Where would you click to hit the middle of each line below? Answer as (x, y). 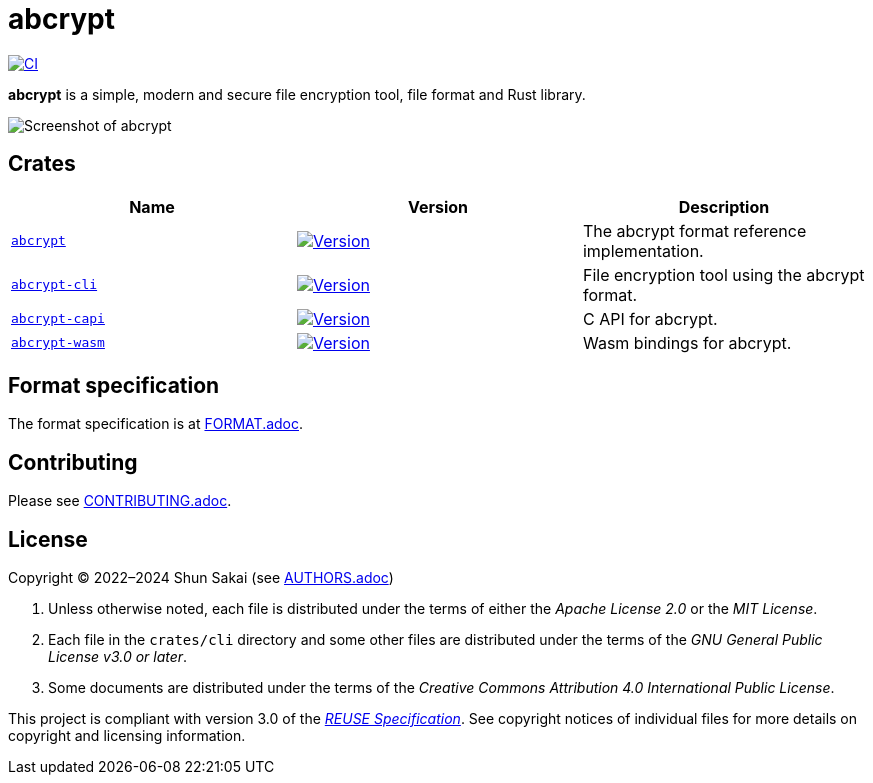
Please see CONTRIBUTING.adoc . (120, 501)
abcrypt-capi (58, 319)
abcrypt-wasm (58, 343)
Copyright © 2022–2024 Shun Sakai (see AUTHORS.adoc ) (201, 578)
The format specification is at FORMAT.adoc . (156, 424)
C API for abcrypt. (650, 318)
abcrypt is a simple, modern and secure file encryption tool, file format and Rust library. (297, 94)
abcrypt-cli (54, 285)
